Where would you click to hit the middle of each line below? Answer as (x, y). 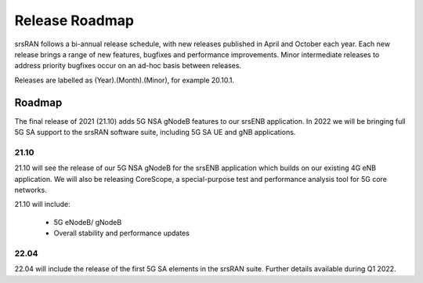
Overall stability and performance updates (121, 233)
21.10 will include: (42, 205)
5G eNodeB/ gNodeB (88, 222)
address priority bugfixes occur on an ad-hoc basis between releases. (128, 66)
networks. (31, 190)
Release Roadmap (74, 20)
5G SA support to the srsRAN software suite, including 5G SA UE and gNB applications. (155, 132)
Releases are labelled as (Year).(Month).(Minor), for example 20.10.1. (125, 80)
